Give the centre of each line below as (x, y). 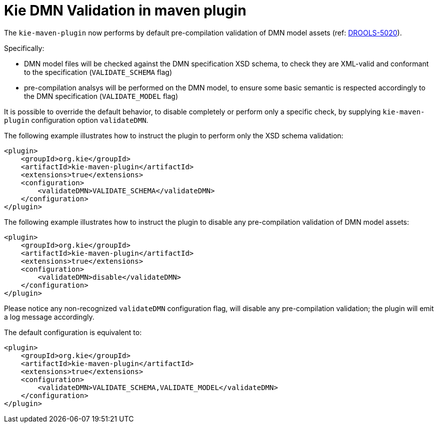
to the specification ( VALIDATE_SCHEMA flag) (98, 72)
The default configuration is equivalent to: (73, 332)
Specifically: (24, 48)
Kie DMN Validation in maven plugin (125, 10)
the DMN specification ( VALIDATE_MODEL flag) (101, 96)
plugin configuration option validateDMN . (76, 120)
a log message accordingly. (49, 317)
